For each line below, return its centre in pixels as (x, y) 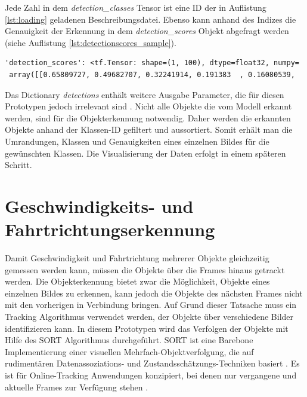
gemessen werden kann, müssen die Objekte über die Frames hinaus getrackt (145, 269)
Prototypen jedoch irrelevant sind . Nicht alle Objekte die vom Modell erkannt (148, 106)
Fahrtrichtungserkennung (110, 229)
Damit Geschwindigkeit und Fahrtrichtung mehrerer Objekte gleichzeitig (137, 258)
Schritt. (18, 165)
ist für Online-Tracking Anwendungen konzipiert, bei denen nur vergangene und (151, 375)
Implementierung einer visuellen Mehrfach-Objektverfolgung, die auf (129, 351)
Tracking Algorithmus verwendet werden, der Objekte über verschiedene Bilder (149, 316)
